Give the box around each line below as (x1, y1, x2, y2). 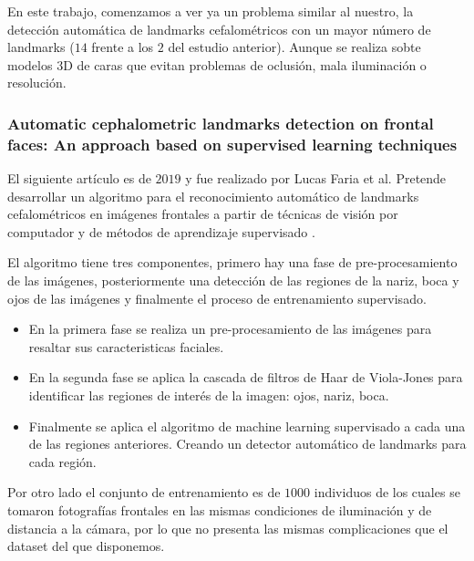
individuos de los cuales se (314, 483, 460, 502)
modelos (7, 55, 53, 74)
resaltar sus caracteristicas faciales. (28, 337, 224, 356)
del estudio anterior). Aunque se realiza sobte (168, 37, 421, 57)
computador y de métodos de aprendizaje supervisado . (7, 222, 315, 241)
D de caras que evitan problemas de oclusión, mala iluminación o (63, 55, 427, 74)
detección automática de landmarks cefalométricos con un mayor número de (7, 19, 431, 38)
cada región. (28, 452, 97, 471)
